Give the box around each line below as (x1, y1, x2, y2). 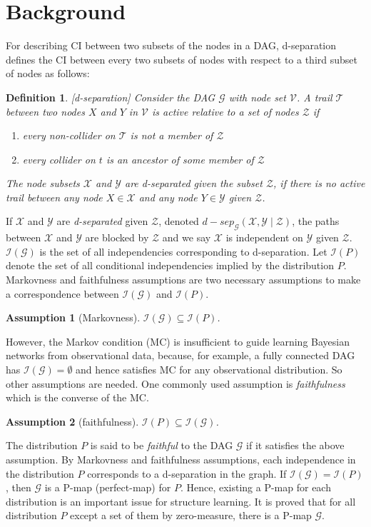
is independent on (225, 230, 303, 245)
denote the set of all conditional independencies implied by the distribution (6, 258, 334, 273)
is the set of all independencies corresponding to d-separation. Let (39, 244, 327, 259)
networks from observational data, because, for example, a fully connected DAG (6, 348, 355, 363)
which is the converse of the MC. (6, 390, 149, 405)
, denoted (158, 214, 199, 229)
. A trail (296, 89, 332, 104)
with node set (228, 89, 286, 104)
